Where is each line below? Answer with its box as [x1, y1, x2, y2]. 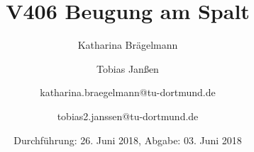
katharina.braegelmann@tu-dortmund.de [40, 85, 216, 100]
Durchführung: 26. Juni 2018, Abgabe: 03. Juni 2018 [13, 132, 242, 147]
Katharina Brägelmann [77, 37, 178, 52]
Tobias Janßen [96, 61, 159, 76]
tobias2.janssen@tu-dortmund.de [57, 108, 199, 123]
